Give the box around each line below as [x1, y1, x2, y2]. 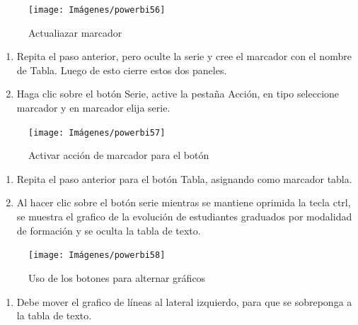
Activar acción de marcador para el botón [28, 148, 209, 162]
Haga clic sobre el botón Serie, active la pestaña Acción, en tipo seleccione [16, 86, 340, 101]
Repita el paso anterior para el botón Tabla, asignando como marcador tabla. [16, 171, 352, 186]
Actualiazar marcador [28, 25, 122, 40]
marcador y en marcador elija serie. [16, 100, 171, 115]
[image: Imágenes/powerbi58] [28, 250, 166, 261]
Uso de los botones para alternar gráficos [28, 270, 206, 285]
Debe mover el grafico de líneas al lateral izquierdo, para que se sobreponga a [16, 294, 352, 309]
